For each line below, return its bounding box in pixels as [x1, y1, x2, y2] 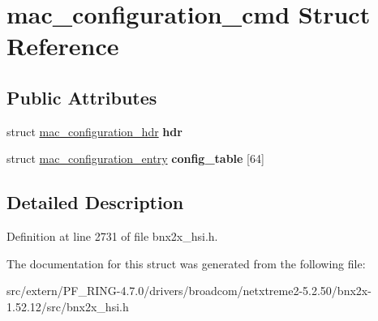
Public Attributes [6, 84, 157, 109]
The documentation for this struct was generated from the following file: [6, 255, 366, 272]
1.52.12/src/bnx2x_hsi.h [6, 297, 129, 315]
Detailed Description [6, 190, 184, 215]
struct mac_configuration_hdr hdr [6, 122, 183, 139]
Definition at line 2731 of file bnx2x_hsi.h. [6, 228, 218, 245]
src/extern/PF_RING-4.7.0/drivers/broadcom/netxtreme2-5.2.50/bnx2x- [6, 282, 372, 299]
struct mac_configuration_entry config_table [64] [6, 150, 264, 167]
